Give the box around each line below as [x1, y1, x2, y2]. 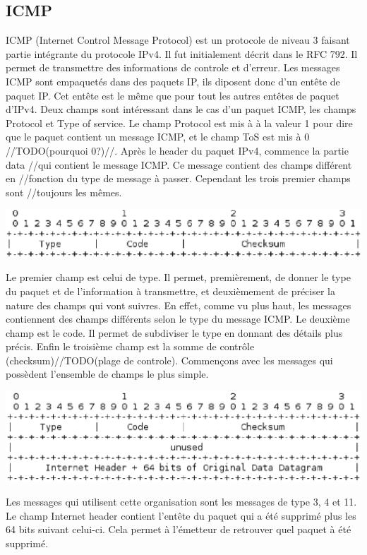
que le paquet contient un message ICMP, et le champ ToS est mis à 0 [6, 129, 310, 144]
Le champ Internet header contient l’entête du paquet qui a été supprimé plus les [6, 508, 356, 523]
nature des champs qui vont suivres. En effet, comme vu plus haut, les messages [6, 297, 351, 312]
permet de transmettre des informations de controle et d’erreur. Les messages [6, 60, 340, 75]
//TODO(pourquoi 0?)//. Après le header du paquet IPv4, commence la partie [6, 143, 349, 157]
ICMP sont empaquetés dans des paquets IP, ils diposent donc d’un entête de [6, 73, 340, 88]
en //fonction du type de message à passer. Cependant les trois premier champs [6, 171, 351, 186]
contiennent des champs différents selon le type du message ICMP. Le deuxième [6, 311, 350, 326]
